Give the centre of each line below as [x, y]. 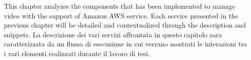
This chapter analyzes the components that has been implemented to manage [120, 6]
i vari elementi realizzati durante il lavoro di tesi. [77, 53]
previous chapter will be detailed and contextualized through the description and [125, 25]
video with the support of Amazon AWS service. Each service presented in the [121, 15]
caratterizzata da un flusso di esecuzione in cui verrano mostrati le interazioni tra [125, 44]
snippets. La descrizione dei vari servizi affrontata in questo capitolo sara [113, 34]
